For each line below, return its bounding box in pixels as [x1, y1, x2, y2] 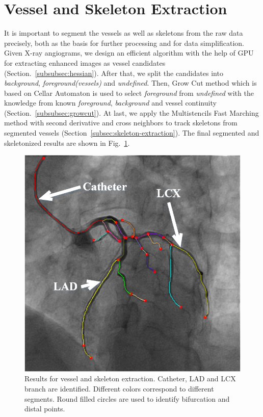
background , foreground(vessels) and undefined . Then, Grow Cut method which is [4, 77, 257, 88]
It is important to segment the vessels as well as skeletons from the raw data [4, 28, 243, 38]
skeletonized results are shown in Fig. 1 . [4, 137, 130, 148]
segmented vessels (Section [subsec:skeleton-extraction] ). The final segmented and [4, 127, 259, 138]
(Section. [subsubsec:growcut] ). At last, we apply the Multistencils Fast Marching [4, 107, 259, 118]
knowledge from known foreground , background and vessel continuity [4, 97, 217, 108]
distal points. [24, 403, 65, 414]
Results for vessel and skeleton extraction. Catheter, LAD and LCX [24, 373, 236, 384]
